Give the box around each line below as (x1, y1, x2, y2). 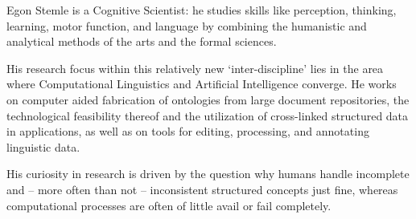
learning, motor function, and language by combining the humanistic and (6, 17, 367, 34)
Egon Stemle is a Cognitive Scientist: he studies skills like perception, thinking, (6, 2, 397, 18)
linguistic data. (6, 138, 80, 155)
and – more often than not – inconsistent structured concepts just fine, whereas (6, 180, 398, 197)
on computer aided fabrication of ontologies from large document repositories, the (6, 91, 410, 107)
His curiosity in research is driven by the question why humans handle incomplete (6, 165, 410, 182)
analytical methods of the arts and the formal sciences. (6, 33, 277, 50)
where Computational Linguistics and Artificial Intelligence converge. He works (6, 75, 397, 92)
